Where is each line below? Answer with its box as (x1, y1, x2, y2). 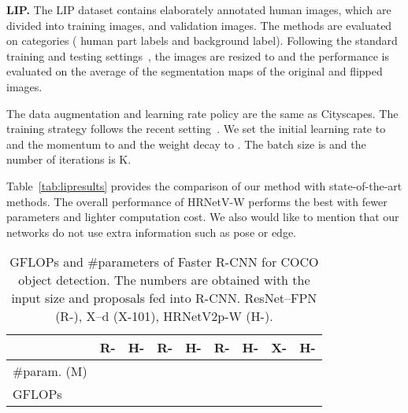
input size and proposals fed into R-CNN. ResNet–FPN (11, 289, 317, 308)
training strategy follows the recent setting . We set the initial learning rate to (6, 120, 386, 137)
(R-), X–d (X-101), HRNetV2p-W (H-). (55, 307, 273, 326)
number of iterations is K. (6, 151, 132, 168)
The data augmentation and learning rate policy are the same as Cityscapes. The (6, 105, 399, 121)
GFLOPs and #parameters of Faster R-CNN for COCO (9, 253, 319, 271)
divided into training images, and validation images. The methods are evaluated (6, 17, 392, 33)
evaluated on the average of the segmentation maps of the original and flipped (6, 63, 383, 79)
